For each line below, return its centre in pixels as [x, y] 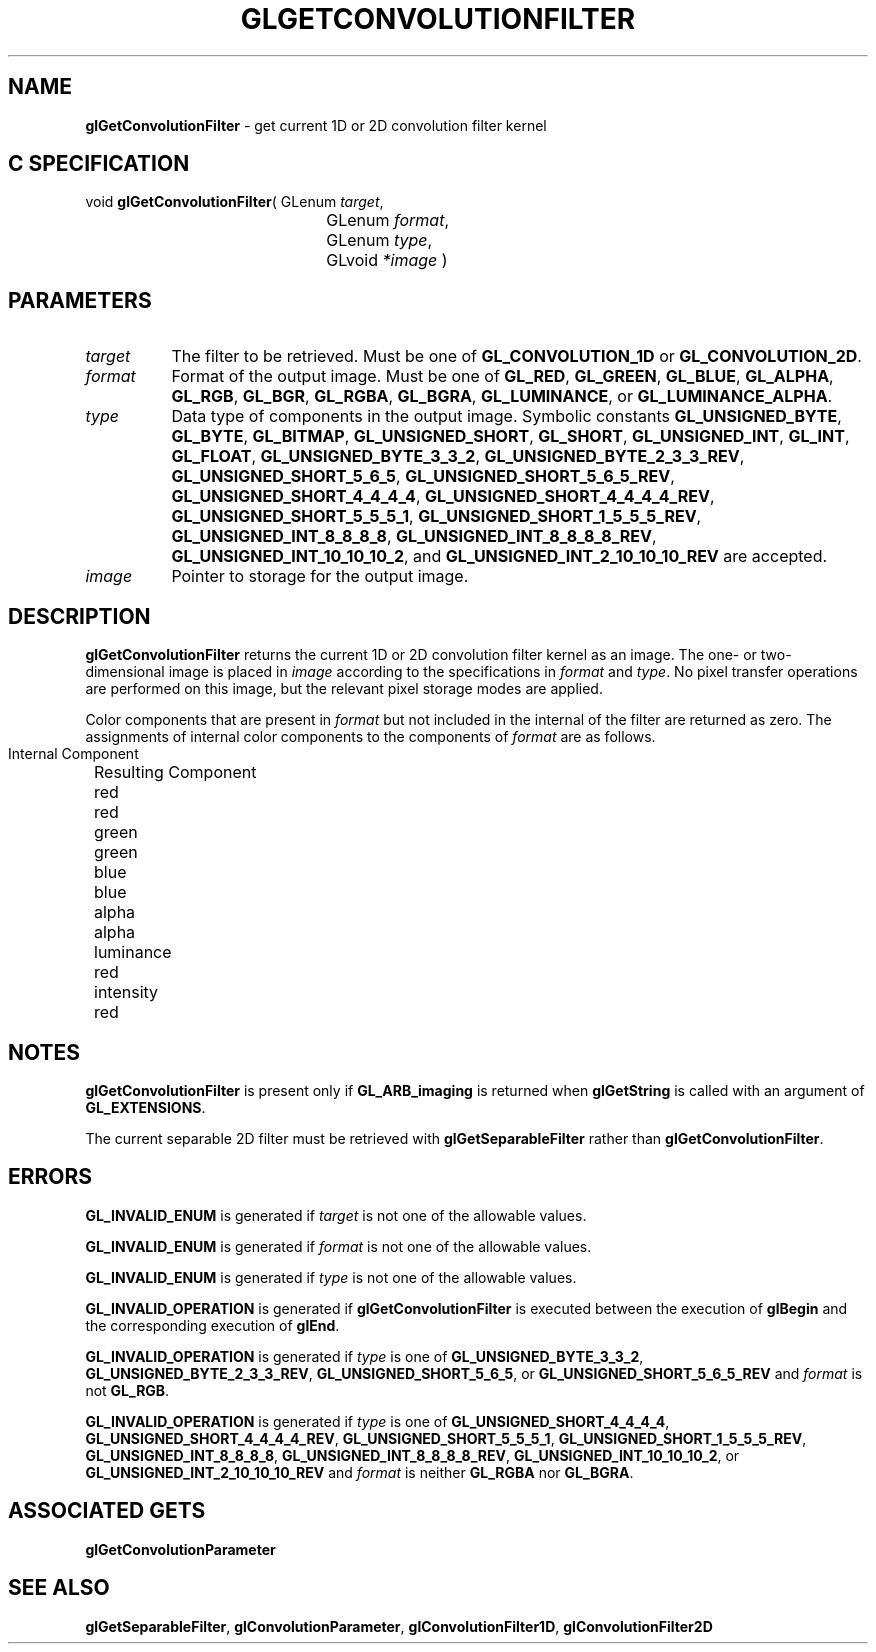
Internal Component [73, 754]
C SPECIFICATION [99, 164]
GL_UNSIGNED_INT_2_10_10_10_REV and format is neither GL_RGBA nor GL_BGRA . [359, 1472]
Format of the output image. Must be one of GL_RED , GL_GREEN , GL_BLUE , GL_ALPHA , [502, 376]
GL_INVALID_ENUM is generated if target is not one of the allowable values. [336, 1215]
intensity [126, 992]
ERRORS [50, 1177]
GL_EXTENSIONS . [145, 1107]
